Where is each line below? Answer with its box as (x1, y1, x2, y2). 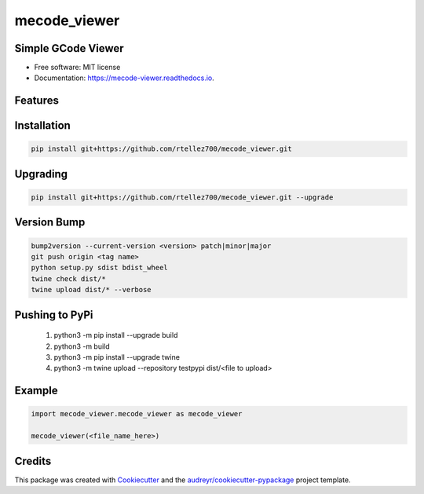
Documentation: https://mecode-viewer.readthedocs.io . (34, 73, 215, 82)
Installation (14, 119, 71, 133)
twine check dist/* (31, 274, 106, 283)
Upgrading (14, 167, 68, 181)
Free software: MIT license (34, 63, 121, 72)
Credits (14, 454, 52, 467)
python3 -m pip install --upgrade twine (53, 353, 181, 361)
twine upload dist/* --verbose (31, 285, 152, 295)
